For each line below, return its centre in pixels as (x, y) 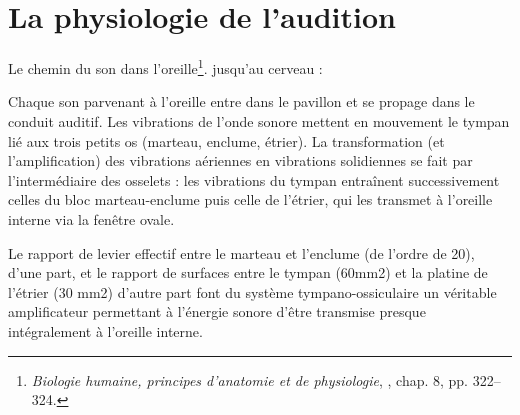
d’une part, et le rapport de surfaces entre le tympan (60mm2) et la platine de (248, 272)
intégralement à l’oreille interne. (105, 330)
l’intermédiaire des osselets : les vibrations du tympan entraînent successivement (254, 179)
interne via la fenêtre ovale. (91, 218)
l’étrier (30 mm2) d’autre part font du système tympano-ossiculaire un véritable (252, 291)
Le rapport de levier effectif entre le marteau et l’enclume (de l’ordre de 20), (241, 252)
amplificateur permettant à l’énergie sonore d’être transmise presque (217, 311)
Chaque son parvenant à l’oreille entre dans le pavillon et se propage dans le (241, 101)
